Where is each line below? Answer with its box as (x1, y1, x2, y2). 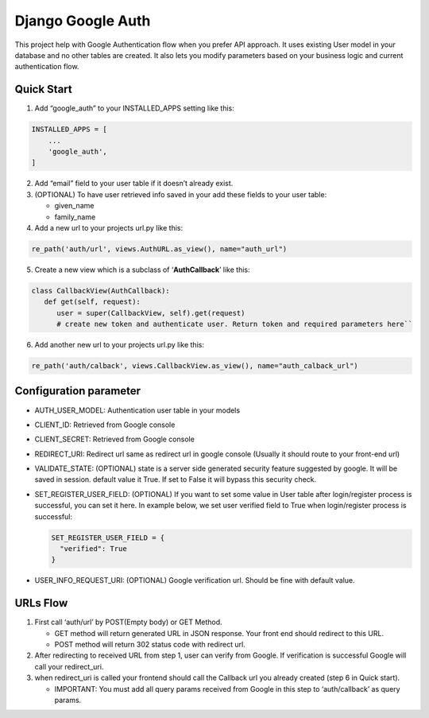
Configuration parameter (14, 384, 141, 398)
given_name (54, 201, 95, 211)
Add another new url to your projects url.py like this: (34, 340, 204, 350)
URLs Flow (14, 596, 68, 610)
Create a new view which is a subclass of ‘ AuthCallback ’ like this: (34, 265, 250, 274)
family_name (54, 212, 96, 222)
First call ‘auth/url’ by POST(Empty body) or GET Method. (34, 617, 222, 627)
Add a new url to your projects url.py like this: (34, 223, 184, 232)
